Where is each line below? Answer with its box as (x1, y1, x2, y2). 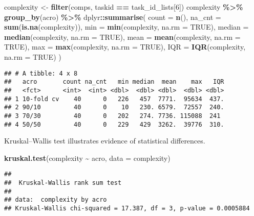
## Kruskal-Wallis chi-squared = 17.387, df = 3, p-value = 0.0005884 (4, 204, 250, 212)
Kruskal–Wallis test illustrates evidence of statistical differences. (4, 135, 205, 146)
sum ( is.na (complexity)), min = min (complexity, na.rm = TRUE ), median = (4, 21, 249, 32)
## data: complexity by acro (4, 196, 107, 204)
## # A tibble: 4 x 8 (4, 69, 78, 77)
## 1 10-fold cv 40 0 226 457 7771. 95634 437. (4, 95, 224, 103)
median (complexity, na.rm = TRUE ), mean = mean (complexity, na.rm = (4, 31, 241, 42)
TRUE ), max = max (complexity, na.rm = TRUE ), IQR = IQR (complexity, (4, 41, 246, 52)
